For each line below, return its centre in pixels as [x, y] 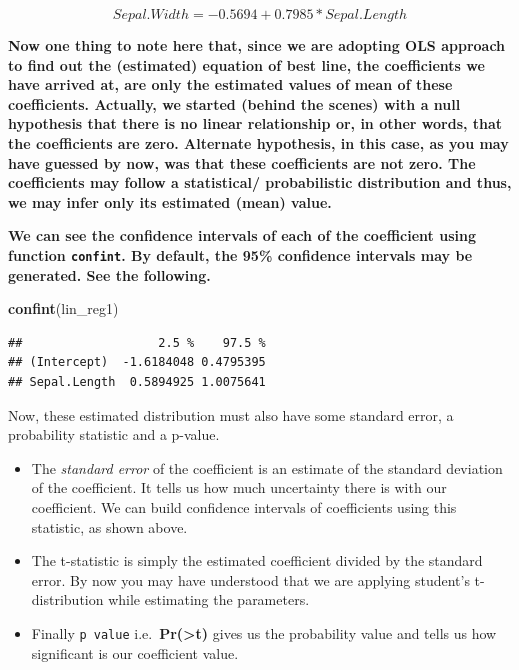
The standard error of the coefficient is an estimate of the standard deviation [267, 467]
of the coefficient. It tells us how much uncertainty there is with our [239, 487]
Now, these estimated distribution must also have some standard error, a [231, 414]
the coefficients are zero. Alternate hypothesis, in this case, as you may [258, 142]
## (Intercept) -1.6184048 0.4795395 [137, 362]
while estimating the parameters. [209, 599]
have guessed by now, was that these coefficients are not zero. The [242, 162]
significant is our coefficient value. [135, 652]
